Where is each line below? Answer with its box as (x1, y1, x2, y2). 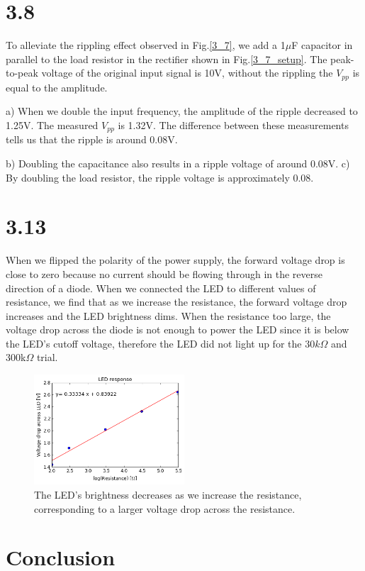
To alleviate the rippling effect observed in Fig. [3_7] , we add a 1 (6, 38, 286, 52)
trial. (36, 350, 58, 365)
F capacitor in (291, 38, 353, 52)
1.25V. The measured (6, 117, 99, 132)
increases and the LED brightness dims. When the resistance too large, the (6, 308, 331, 323)
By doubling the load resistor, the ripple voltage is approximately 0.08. (6, 170, 314, 184)
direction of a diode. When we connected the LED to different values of (6, 280, 316, 295)
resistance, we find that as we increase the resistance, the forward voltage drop (6, 294, 347, 309)
